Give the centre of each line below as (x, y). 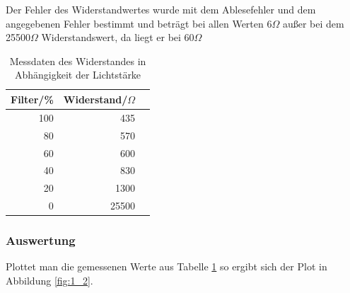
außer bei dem (313, 23)
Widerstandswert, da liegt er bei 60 (118, 37)
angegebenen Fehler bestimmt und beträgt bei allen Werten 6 (139, 23)
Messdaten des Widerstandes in (78, 61)
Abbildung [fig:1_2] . (49, 280)
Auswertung (41, 240)
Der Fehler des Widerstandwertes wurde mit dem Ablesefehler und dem (161, 9)
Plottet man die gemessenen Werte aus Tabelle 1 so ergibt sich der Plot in (167, 266)
